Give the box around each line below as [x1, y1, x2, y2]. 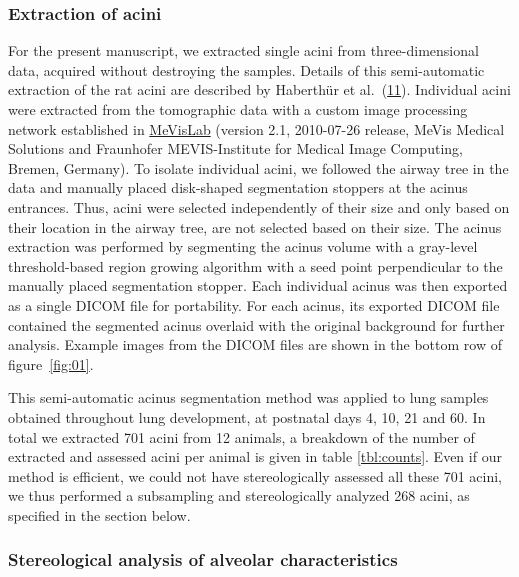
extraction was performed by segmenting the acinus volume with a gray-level [8, 236, 478, 257]
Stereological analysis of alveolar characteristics [8, 547, 398, 572]
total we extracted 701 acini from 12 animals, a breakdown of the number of [8, 426, 475, 447]
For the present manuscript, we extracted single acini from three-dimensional [8, 40, 479, 61]
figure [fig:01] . [8, 353, 94, 374]
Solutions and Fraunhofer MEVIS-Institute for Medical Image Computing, [8, 138, 463, 159]
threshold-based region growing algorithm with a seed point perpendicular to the [8, 255, 503, 276]
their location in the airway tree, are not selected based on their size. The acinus [8, 216, 502, 237]
